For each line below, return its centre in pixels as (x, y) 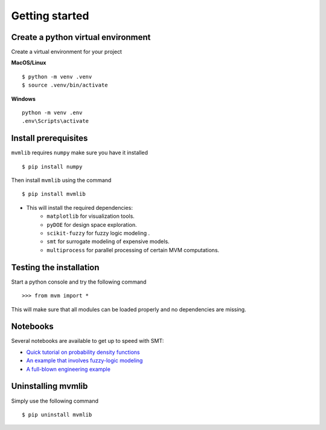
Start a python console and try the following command (79, 282)
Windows (23, 99)
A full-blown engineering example (69, 369)
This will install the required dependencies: (79, 207)
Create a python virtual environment (81, 37)
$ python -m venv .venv (57, 77)
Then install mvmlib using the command (61, 180)
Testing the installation (55, 267)
